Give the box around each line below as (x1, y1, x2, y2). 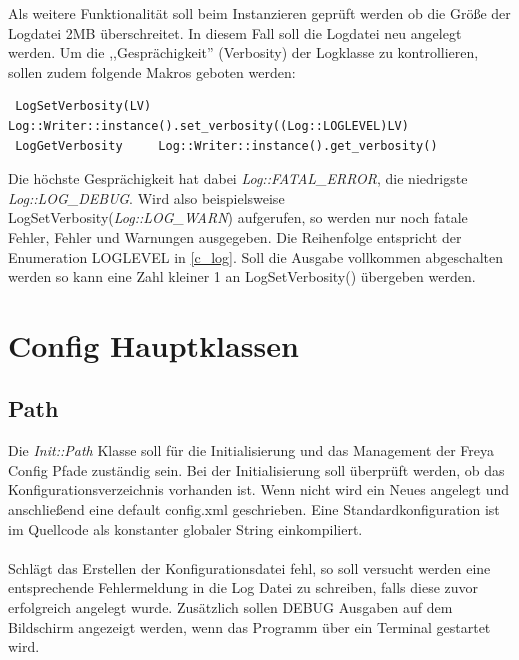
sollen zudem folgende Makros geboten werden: (8, 61, 296, 82)
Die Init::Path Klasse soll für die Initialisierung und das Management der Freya (8, 440, 495, 461)
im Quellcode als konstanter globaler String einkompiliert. (8, 518, 363, 539)
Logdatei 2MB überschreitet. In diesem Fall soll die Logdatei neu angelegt (8, 22, 462, 43)
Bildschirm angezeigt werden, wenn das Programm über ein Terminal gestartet (8, 616, 491, 637)
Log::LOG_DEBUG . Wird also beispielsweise (8, 187, 285, 208)
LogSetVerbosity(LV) (15, 99, 152, 114)
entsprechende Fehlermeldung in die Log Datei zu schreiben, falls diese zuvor (8, 577, 479, 598)
